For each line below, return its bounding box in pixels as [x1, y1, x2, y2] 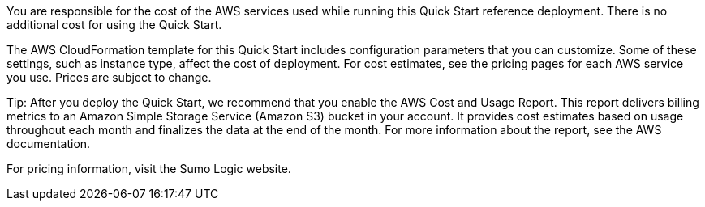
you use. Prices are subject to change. [6, 70, 212, 84]
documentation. [6, 137, 91, 150]
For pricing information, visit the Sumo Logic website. [6, 162, 291, 175]
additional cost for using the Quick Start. [6, 18, 222, 32]
